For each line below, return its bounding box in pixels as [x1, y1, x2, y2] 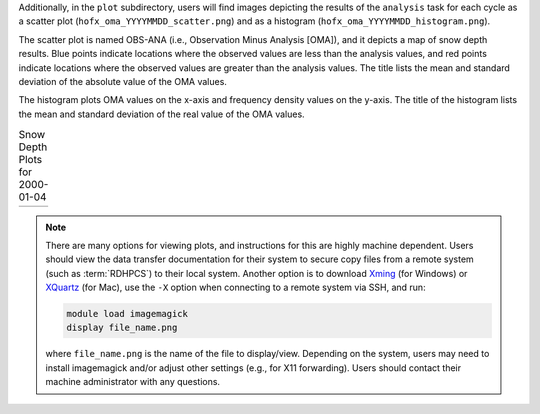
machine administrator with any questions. [45, 376, 220, 388]
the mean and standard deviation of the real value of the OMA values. [18, 108, 305, 120]
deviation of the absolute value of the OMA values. [18, 75, 227, 87]
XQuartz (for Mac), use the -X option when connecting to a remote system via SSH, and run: [45, 281, 426, 294]
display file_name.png [66, 322, 178, 334]
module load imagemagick [66, 308, 189, 320]
